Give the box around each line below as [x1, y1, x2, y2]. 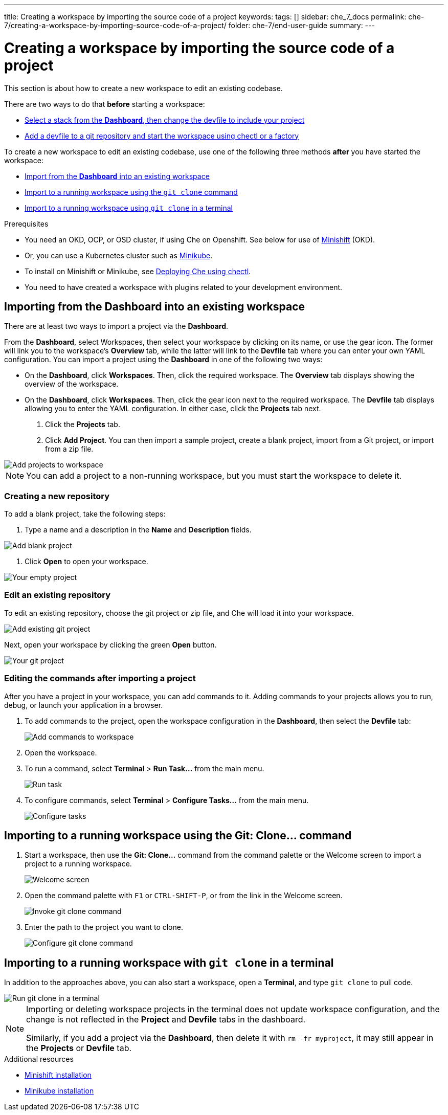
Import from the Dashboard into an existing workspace [25, 171, 210, 181]
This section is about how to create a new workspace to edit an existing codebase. [4, 83, 283, 93]
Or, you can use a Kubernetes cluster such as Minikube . [25, 251, 213, 260]
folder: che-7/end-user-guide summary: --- [228, 21, 375, 30]
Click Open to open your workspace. [25, 557, 148, 566]
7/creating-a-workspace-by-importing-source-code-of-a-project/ [4, 21, 227, 30]
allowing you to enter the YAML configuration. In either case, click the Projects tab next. [25, 404, 321, 413]
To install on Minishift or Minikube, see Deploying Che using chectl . [25, 266, 251, 276]
